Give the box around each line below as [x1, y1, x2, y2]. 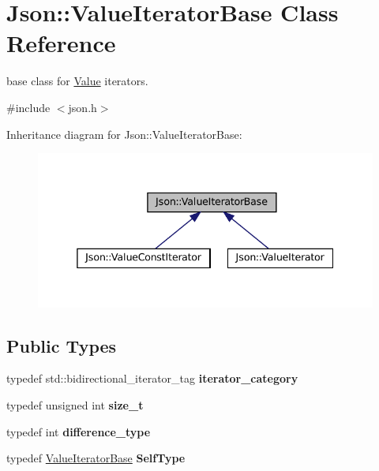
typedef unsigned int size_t [6, 396, 144, 413]
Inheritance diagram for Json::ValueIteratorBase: [6, 125, 242, 142]
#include [6, 99, 51, 115]
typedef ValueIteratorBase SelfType [6, 450, 186, 466]
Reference [6, 27, 116, 59]
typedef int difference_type [6, 423, 151, 439]
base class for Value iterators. [6, 73, 148, 89]
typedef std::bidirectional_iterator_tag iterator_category [6, 370, 298, 387]
